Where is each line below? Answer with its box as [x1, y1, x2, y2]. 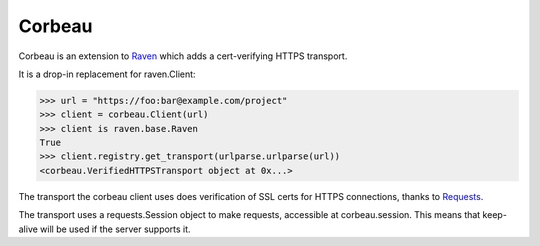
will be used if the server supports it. [40, 223, 191, 235]
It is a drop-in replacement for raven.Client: [18, 68, 196, 80]
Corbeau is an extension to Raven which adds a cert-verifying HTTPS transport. [18, 50, 348, 62]
